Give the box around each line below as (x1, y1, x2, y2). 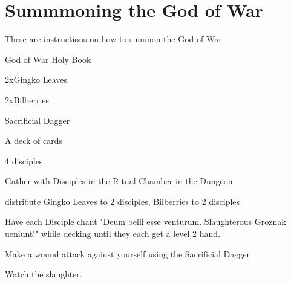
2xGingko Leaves (5, 73, 68, 86)
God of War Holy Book (5, 53, 91, 65)
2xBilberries (5, 93, 50, 106)
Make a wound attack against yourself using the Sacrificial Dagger (5, 247, 250, 260)
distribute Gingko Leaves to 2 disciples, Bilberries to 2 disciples (5, 195, 240, 207)
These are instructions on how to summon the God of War (5, 33, 222, 45)
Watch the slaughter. (5, 268, 82, 280)
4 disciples (5, 154, 43, 167)
